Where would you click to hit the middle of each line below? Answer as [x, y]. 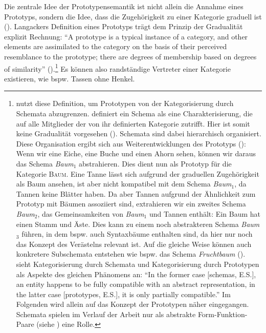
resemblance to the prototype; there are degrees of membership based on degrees [130, 56]
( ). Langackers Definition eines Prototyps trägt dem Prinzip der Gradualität [124, 26]
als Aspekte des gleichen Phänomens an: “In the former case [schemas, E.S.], [136, 274]
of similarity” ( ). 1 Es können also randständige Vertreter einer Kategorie [117, 68]
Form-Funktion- [223, 314]
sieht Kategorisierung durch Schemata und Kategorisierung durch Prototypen [138, 264]
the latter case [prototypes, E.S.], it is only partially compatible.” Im [123, 294]
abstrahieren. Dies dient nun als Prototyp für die [155, 163]
